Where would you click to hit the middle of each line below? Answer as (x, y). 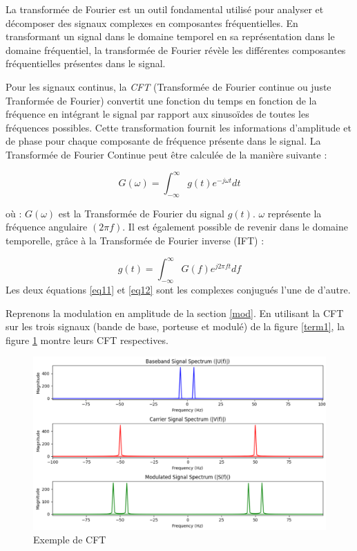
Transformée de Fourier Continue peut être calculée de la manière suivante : (166, 154)
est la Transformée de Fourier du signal (142, 213)
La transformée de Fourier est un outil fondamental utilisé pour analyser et (165, 9)
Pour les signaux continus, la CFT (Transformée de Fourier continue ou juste (168, 86)
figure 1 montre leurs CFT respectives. (87, 340)
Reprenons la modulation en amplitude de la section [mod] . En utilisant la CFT (175, 313)
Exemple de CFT (70, 540)
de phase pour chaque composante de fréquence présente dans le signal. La (163, 141)
